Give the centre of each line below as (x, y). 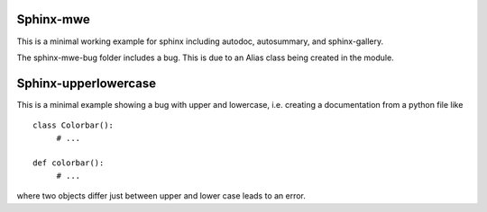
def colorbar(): (69, 163)
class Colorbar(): (74, 125)
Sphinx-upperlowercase (87, 83)
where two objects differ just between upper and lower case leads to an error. (161, 196)
